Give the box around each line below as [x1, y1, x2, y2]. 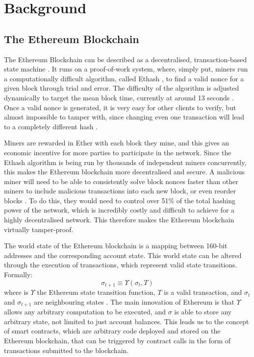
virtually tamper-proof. [4, 224, 74, 234]
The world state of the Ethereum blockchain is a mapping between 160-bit [4, 240, 228, 251]
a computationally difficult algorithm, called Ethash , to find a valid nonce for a [4, 73, 244, 83]
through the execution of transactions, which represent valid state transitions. [4, 260, 237, 270]
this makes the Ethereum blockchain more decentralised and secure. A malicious [4, 167, 245, 177]
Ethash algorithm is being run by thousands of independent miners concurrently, [4, 157, 247, 167]
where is [4, 287, 28, 297]
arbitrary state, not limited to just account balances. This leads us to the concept [4, 316, 249, 326]
